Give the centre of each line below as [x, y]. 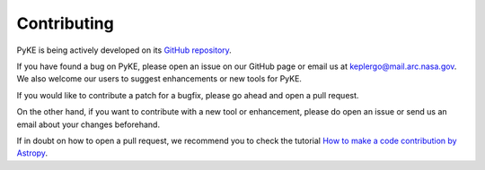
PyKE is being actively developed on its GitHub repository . [124, 50]
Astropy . [32, 153]
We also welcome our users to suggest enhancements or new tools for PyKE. [159, 79]
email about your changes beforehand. [88, 124]
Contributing [65, 23]
